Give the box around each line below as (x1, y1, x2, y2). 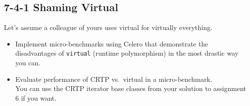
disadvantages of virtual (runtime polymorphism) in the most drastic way (15, 48, 239, 58)
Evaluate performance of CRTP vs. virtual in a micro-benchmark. (15, 74, 213, 84)
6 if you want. (15, 92, 57, 103)
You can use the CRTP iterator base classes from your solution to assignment (15, 83, 246, 93)
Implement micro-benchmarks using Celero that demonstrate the (15, 38, 208, 48)
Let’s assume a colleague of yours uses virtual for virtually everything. (4, 22, 213, 32)
